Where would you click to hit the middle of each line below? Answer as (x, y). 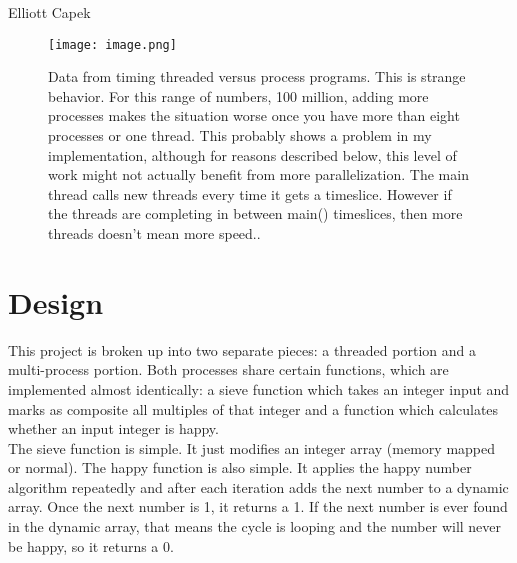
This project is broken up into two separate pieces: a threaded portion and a (242, 349)
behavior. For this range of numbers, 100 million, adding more (238, 95)
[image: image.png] (112, 44)
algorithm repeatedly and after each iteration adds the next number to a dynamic (258, 486)
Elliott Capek (49, 12)
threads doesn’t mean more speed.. (154, 233)
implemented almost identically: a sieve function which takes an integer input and (259, 388)
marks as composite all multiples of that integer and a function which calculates (253, 408)
